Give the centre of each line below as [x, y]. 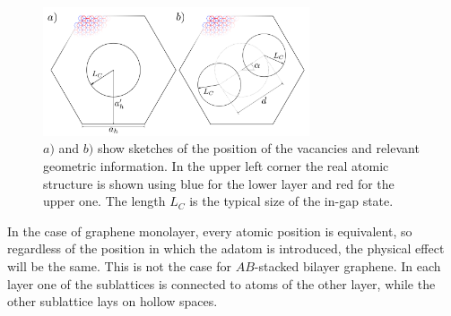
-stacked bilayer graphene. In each [347, 265]
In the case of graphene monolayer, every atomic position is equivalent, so [210, 231]
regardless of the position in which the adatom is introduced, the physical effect [226, 248]
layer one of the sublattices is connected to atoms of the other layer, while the [221, 283]
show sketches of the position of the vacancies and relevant [258, 148]
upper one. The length [104, 201]
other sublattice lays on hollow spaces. [113, 301]
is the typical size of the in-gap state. [291, 201]
